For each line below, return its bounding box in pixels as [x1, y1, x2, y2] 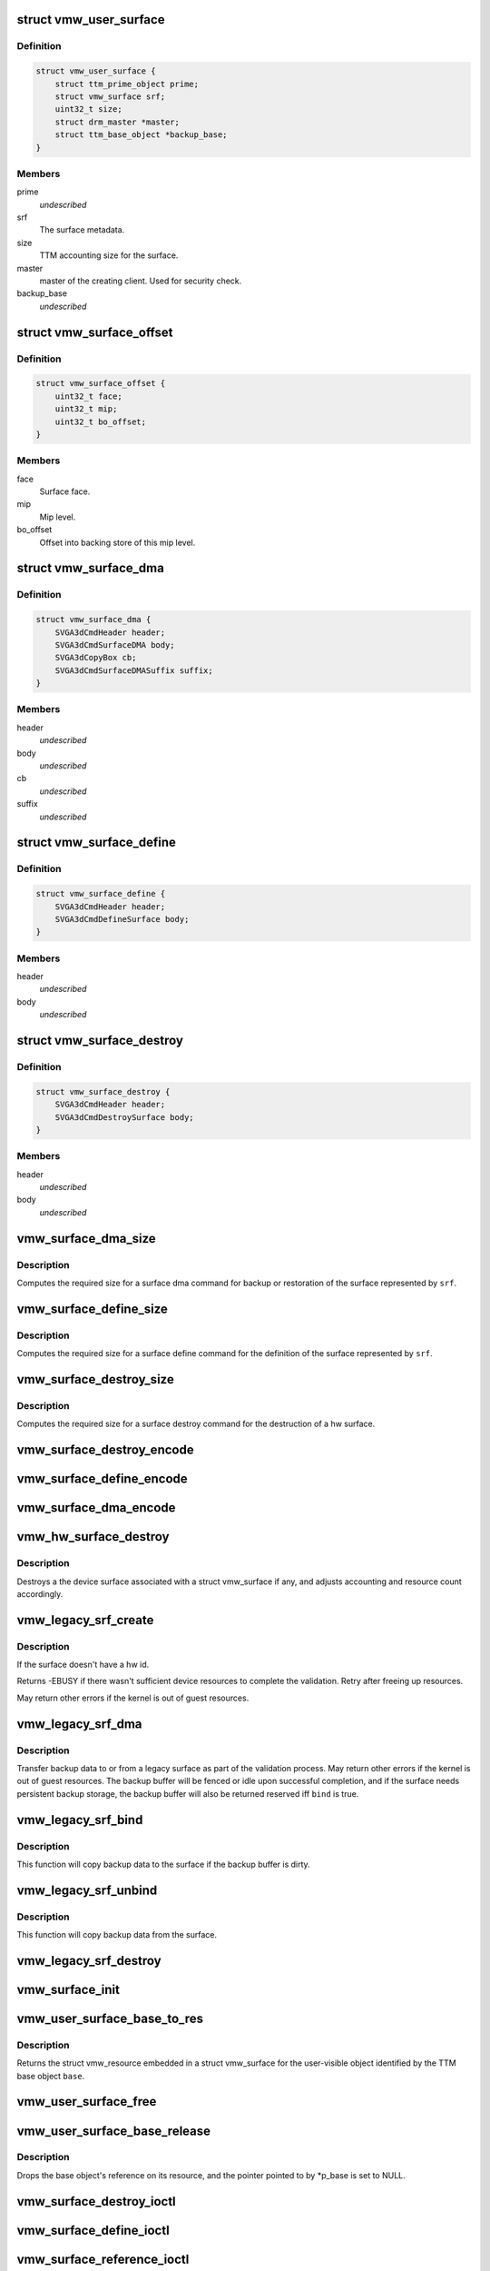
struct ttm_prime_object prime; [54, 78, 200, 89]
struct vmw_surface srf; [54, 91, 166, 102]
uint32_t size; [54, 104, 122, 114]
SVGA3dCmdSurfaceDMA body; [54, 640, 176, 650]
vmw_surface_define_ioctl [16, 2222, 170, 2238]
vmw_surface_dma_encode [16, 1500, 176, 1516]
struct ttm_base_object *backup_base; [54, 130, 228, 140]
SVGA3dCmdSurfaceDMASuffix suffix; [54, 665, 213, 676]
